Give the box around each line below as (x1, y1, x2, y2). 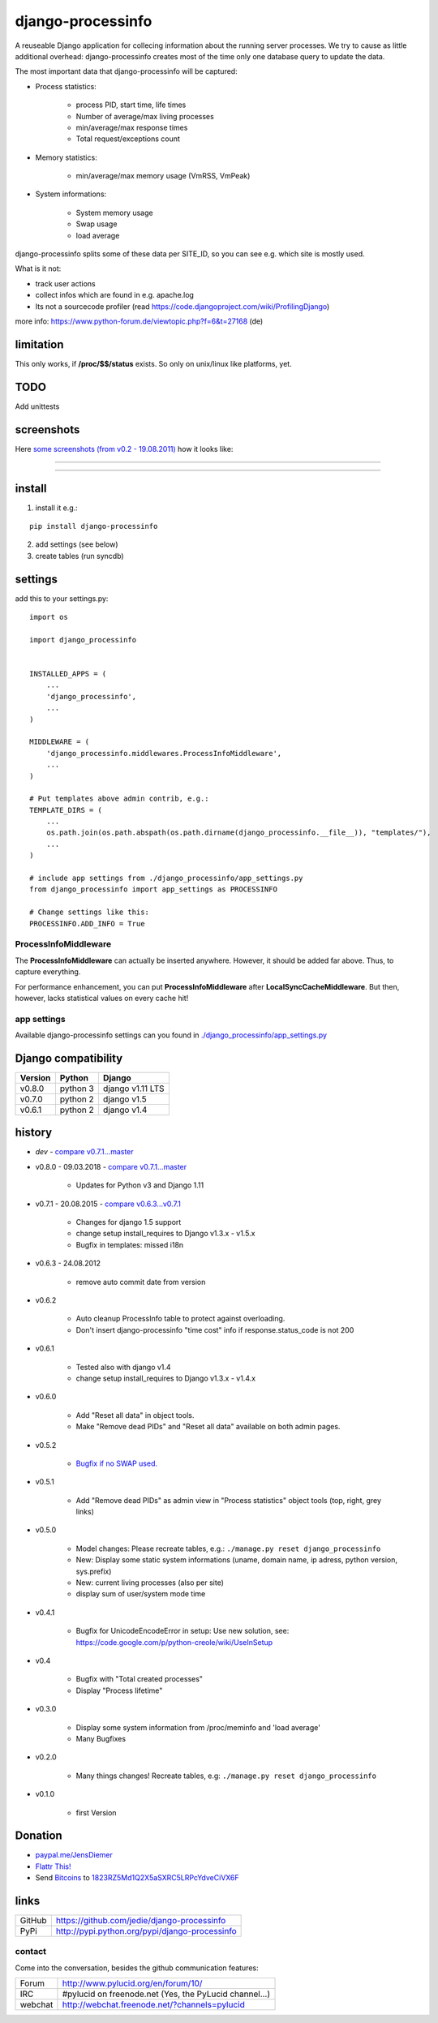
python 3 (59, 1083, 95, 1094)
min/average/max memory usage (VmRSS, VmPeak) (75, 171, 251, 181)
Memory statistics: (35, 152, 97, 162)
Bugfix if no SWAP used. (75, 1458, 158, 1468)
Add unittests (15, 402, 60, 411)
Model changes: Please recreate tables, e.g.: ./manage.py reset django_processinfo (75, 1544, 381, 1553)
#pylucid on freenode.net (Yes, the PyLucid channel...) (62, 1988, 271, 1999)
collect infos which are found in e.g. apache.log (35, 290, 195, 300)
